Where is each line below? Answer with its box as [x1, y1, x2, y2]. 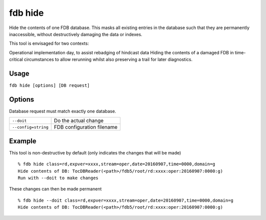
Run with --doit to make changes [18, 175, 99, 181]
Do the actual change [54, 117, 104, 124]
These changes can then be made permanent [9, 186, 102, 192]
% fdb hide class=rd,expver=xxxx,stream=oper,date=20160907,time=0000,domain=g [18, 161, 215, 167]
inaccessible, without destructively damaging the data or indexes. [9, 31, 142, 37]
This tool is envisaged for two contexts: [9, 40, 89, 46]
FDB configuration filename [54, 124, 118, 131]
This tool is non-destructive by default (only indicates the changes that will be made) [9, 149, 181, 155]
